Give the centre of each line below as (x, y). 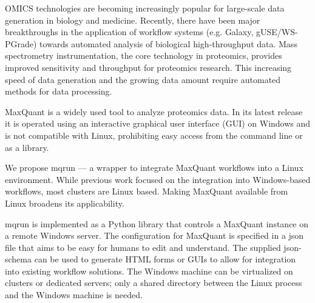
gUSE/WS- (277, 32)
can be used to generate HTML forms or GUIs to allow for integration (165, 259)
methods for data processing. (59, 91)
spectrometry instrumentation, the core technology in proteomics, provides (144, 55)
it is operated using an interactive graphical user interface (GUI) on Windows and (158, 123)
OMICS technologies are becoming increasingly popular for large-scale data (145, 8)
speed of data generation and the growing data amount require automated (143, 79)
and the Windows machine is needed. (74, 295)
